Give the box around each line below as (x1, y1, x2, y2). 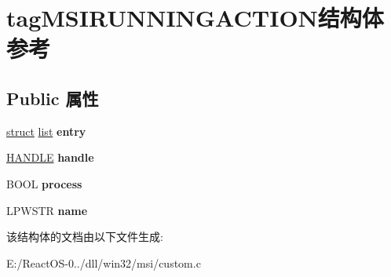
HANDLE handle (6, 149, 94, 166)
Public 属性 (6, 86, 99, 110)
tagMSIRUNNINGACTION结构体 (6, 2, 384, 34)
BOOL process (6, 175, 82, 191)
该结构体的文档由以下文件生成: (6, 228, 163, 245)
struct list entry (6, 122, 86, 139)
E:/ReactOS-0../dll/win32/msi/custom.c (6, 254, 201, 271)
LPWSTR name (6, 202, 88, 218)
